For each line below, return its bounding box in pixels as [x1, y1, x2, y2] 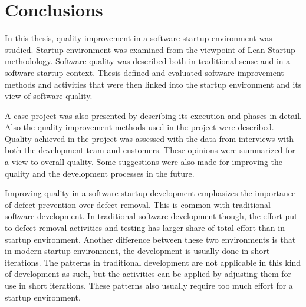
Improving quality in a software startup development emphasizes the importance [5, 187, 296, 199]
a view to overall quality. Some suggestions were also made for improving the [5, 156, 282, 168]
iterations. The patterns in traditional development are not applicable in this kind [5, 256, 301, 268]
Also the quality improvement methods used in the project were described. [5, 121, 274, 133]
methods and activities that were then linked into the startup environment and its [5, 78, 302, 90]
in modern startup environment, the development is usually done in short [5, 245, 270, 257]
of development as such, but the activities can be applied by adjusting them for [5, 268, 292, 280]
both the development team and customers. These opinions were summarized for [5, 144, 295, 156]
